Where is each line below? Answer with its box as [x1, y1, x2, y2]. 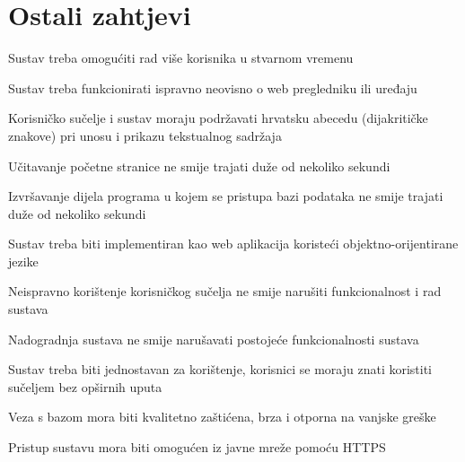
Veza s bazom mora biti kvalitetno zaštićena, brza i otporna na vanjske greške [8, 407, 436, 426]
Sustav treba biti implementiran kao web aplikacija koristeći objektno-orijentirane [8, 234, 459, 253]
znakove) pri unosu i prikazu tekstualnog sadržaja [8, 126, 282, 144]
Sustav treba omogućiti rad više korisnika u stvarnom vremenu [8, 48, 354, 67]
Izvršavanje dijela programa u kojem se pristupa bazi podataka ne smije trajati [8, 187, 443, 205]
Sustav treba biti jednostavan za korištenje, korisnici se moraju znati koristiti [8, 360, 433, 379]
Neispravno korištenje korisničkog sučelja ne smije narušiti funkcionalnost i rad [8, 282, 442, 301]
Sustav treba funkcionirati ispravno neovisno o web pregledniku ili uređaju [8, 78, 417, 97]
